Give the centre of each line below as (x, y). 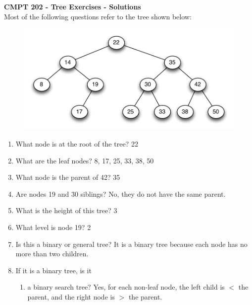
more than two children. (52, 254)
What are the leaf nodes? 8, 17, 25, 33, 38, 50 (85, 160)
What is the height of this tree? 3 (66, 210)
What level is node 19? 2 (53, 227)
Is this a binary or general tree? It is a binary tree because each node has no (131, 244)
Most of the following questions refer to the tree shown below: (98, 16)
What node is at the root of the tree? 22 (77, 144)
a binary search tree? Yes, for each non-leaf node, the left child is (126, 287)
